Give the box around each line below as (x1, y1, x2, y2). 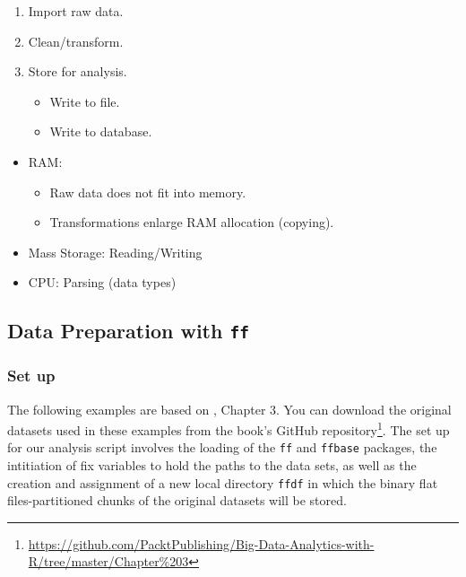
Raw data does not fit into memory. (49, 182, 246, 201)
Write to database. (49, 122, 152, 141)
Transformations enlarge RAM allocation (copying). (49, 213, 334, 232)
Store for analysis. (28, 62, 127, 81)
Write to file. (49, 92, 120, 110)
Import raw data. (28, 2, 124, 20)
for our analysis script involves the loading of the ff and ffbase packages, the (7, 438, 437, 457)
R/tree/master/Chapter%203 (28, 552, 189, 571)
